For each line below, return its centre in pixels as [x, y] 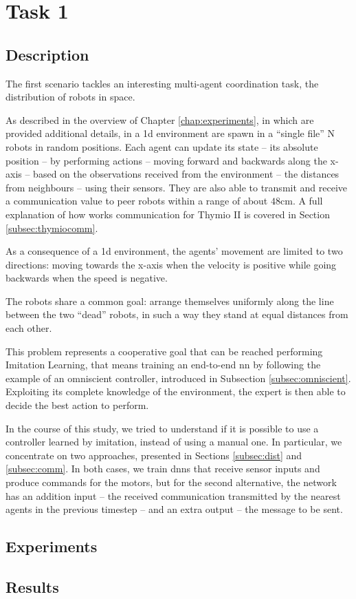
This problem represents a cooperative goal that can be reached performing [164, 351]
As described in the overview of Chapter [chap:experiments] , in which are [160, 119]
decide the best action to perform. [77, 405]
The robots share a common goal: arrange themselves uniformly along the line [170, 301]
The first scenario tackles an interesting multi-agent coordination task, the [162, 83]
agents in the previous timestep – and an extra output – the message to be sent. [174, 509]
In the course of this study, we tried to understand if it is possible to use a [162, 428]
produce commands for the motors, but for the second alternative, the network [171, 482]
